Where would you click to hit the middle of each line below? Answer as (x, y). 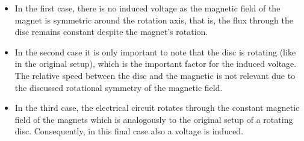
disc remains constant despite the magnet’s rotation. (111, 32)
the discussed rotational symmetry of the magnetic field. (119, 87)
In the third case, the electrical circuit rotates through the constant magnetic (157, 108)
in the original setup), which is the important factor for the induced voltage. (156, 64)
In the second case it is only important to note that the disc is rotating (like (155, 52)
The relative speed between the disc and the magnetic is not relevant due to (155, 75)
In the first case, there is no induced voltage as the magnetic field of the (147, 8)
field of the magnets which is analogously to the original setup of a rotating (154, 119)
